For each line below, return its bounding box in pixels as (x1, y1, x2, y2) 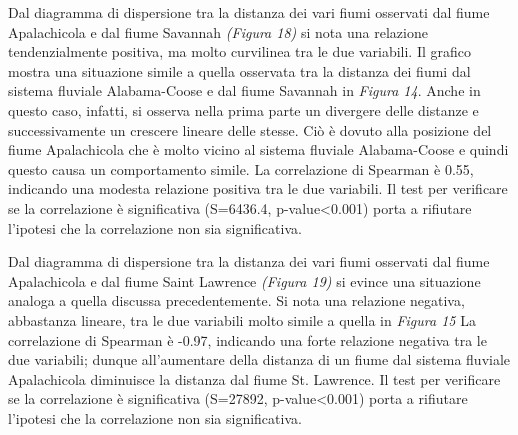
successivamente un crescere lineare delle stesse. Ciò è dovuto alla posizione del (8, 119, 492, 140)
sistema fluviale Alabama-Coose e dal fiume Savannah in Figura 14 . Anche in (8, 80, 481, 101)
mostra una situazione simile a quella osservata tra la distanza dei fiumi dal (8, 60, 471, 81)
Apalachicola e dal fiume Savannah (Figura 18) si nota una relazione (8, 21, 428, 42)
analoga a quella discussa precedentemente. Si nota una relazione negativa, (8, 290, 465, 311)
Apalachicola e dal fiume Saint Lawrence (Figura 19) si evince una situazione (8, 270, 481, 291)
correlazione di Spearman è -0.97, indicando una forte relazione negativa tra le (8, 329, 487, 350)
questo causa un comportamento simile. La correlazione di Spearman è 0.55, (8, 158, 474, 179)
